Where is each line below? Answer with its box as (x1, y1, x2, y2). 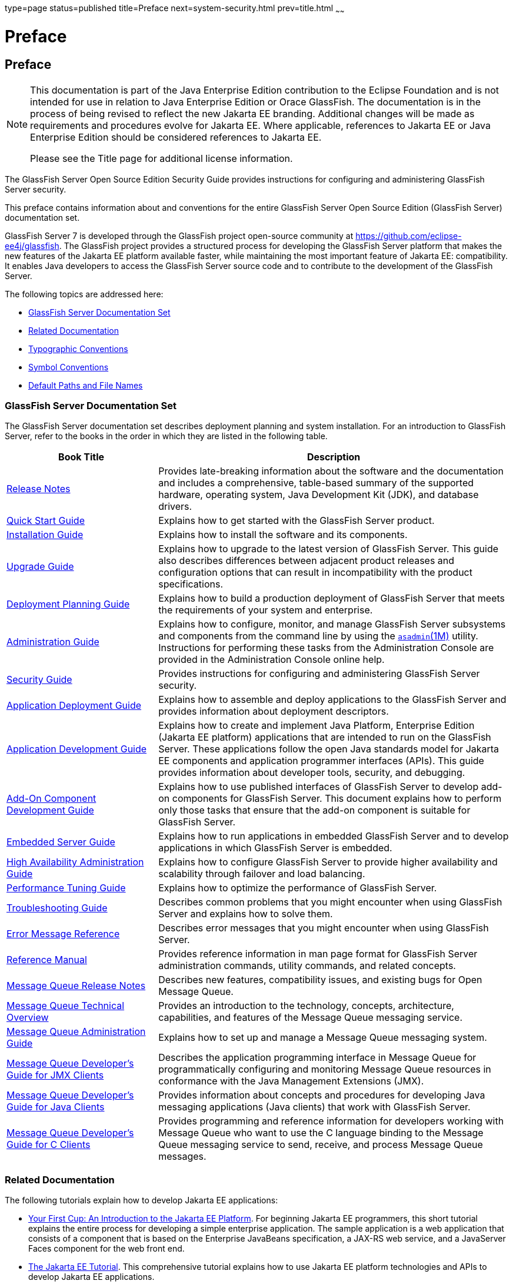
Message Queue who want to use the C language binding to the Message (158, 1127, 484, 1139)
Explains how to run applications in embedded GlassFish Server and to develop (158, 830, 509, 842)
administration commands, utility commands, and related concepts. (158, 960, 456, 972)
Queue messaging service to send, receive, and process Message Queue (158, 1139, 483, 1151)
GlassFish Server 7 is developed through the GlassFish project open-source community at (5, 230, 354, 241)
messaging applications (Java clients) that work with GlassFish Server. (158, 1101, 471, 1113)
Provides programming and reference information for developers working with (158, 1115, 504, 1127)
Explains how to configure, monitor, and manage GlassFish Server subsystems (158, 618, 506, 631)
